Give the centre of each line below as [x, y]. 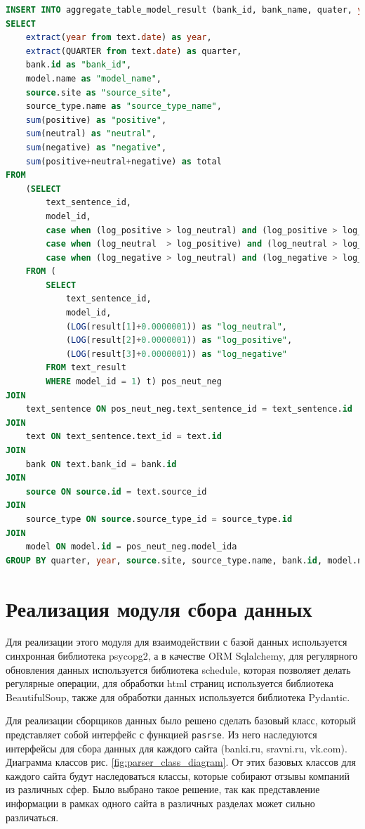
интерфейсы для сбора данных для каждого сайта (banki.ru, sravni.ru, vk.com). [177, 748]
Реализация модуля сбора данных [159, 608]
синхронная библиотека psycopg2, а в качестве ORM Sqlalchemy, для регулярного [182, 656]
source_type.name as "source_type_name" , [124, 106]
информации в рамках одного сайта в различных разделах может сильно [160, 803]
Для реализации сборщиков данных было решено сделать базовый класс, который [181, 720]
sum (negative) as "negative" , [96, 147]
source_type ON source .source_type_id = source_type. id [159, 519]
